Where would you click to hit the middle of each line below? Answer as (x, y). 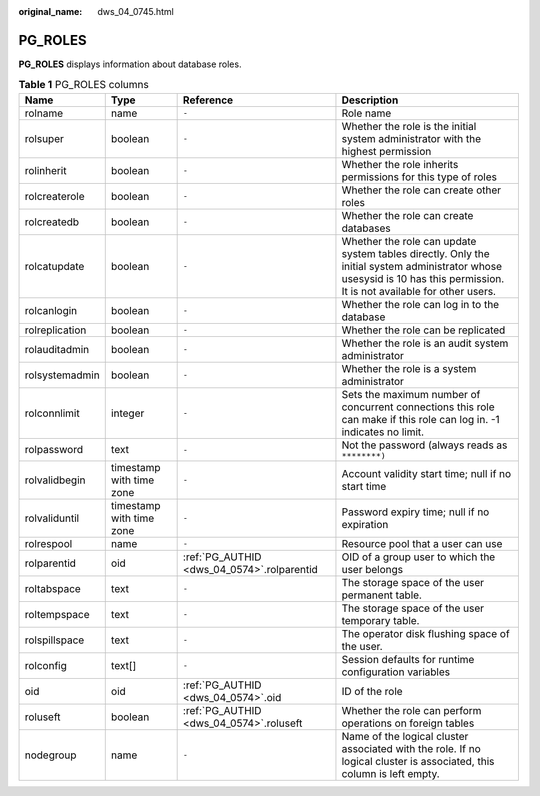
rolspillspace (54, 640)
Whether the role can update (409, 241)
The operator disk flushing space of (425, 633)
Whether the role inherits (400, 164)
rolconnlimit (52, 413)
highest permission (386, 151)
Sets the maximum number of (411, 394)
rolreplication (55, 330)
